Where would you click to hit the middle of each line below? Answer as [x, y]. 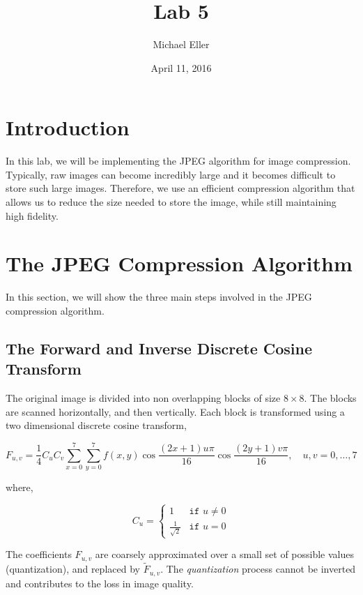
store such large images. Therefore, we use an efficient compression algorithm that [180, 188]
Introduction [68, 127]
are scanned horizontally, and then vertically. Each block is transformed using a [175, 411]
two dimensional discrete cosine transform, [96, 425]
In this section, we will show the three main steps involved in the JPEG [159, 297]
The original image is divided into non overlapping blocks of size [143, 398]
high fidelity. [32, 215]
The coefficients [39, 554]
